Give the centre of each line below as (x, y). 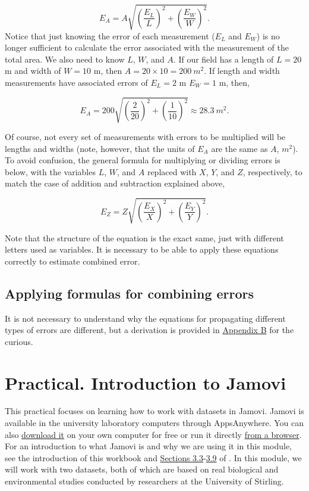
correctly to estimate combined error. (72, 261)
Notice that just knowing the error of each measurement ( (110, 35)
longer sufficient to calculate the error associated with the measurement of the (147, 47)
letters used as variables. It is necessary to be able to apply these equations (142, 249)
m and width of (33, 71)
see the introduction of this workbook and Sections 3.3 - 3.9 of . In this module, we (153, 457)
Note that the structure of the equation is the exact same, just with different (144, 237)
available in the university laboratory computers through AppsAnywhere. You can (154, 423)
